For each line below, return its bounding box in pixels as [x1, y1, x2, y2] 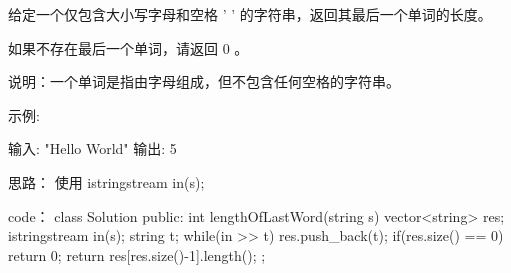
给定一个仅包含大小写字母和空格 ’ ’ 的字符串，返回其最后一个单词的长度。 [8, 4, 492, 24]
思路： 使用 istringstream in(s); [8, 171, 205, 192]
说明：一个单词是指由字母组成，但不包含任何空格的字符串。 [8, 71, 400, 92]
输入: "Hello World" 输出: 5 [8, 138, 177, 159]
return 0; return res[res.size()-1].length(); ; [8, 244, 266, 265]
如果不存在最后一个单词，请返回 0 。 [8, 37, 249, 58]
